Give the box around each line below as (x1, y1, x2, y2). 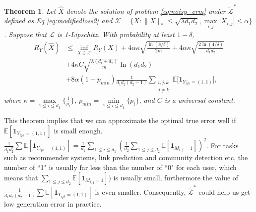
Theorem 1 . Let (4, 5, 56, 16)
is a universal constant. (164, 94, 235, 105)
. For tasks (206, 140, 239, 150)
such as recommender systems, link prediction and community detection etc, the (4, 152, 248, 163)
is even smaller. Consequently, (95, 186, 186, 197)
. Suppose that (4, 29, 47, 39)
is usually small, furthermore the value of (113, 172, 239, 182)
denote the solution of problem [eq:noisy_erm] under (66, 5, 226, 16)
